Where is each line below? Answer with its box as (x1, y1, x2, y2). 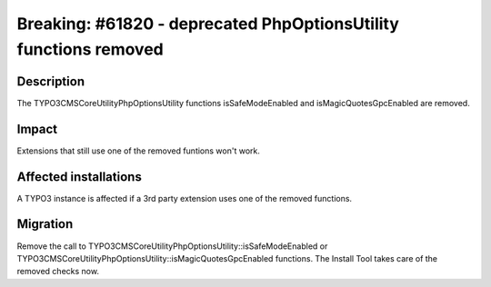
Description (16, 74, 85, 89)
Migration (16, 216, 74, 232)
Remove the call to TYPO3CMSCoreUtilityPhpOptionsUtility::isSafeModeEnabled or (16, 241, 328, 252)
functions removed (16, 39, 164, 59)
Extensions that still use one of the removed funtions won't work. (16, 145, 261, 156)
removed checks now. (16, 266, 100, 277)
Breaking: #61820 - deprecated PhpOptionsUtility (16, 14, 400, 34)
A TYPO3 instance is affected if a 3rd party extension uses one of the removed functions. (16, 193, 353, 203)
